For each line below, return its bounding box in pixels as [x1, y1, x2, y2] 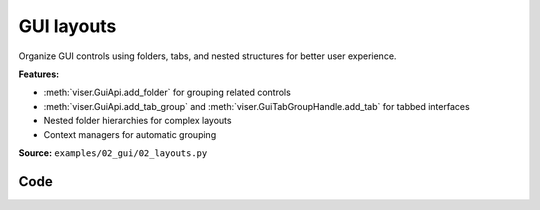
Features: [18, 68, 60, 80]
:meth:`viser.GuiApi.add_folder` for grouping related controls [43, 86, 292, 99]
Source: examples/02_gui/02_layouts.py [18, 146, 208, 159]
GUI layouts [18, 15, 117, 37]
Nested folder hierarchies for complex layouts [43, 115, 232, 127]
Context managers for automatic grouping [43, 128, 217, 140]
